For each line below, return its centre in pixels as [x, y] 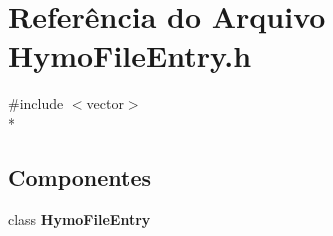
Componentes [80, 176]
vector [105, 103]
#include [36, 103]
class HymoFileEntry [79, 218]
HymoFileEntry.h [130, 55]
